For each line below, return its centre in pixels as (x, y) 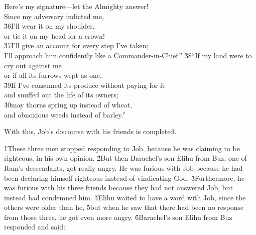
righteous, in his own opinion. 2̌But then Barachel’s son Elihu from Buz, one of (125, 158)
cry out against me (33, 65)
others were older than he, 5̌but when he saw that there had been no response (124, 207)
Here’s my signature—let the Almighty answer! (76, 6)
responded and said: (35, 227)
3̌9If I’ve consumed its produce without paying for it (85, 85)
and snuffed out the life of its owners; (61, 95)
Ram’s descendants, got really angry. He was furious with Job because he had (123, 167)
